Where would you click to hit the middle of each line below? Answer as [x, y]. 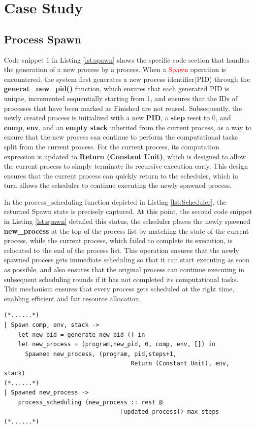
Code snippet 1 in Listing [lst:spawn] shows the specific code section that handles [127, 59]
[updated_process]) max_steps [170, 412]
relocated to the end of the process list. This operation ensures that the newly [122, 250]
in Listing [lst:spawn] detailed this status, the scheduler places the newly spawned [127, 221]
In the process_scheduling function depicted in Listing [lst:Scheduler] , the [115, 201]
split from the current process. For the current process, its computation [112, 146]
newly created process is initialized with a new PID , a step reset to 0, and [117, 118]
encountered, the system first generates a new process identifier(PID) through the [127, 79]
